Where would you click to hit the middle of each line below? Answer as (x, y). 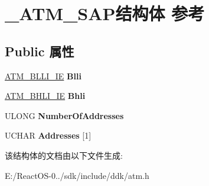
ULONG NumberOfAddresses (64, 115)
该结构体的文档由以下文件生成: (64, 155)
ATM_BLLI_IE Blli (43, 76)
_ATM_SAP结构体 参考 (105, 13)
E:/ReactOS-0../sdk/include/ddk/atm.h (77, 175)
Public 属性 (40, 51)
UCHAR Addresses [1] (48, 135)
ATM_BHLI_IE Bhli (45, 96)
